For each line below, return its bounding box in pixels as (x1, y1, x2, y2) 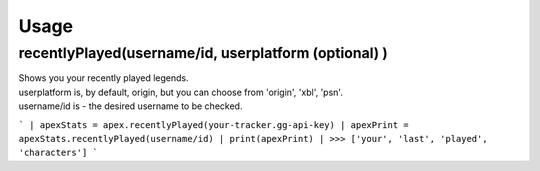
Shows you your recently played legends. (18, 72, 189, 84)
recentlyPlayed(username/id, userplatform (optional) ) (18, 44, 389, 62)
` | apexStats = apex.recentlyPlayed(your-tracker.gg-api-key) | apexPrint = (18, 119, 409, 130)
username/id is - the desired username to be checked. (18, 100, 243, 112)
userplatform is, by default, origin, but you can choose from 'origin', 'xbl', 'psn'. (18, 86, 344, 98)
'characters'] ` (18, 147, 99, 159)
